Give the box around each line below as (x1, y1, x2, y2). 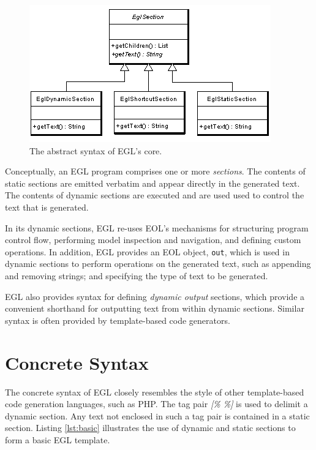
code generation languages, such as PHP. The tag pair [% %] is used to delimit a (5, 397, 308, 410)
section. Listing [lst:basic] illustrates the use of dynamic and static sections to (5, 421, 296, 434)
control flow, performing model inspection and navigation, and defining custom (5, 233, 301, 246)
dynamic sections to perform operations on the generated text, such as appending (5, 257, 311, 270)
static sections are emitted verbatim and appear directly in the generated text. (5, 176, 300, 189)
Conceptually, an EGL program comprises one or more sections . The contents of (5, 165, 306, 178)
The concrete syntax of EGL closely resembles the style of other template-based (5, 385, 304, 398)
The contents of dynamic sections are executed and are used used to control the (5, 189, 304, 201)
